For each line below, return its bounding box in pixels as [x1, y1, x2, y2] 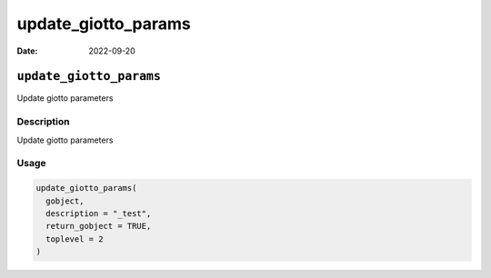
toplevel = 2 [45, 233, 104, 244]
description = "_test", [45, 208, 152, 218]
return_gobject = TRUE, [45, 221, 152, 232]
